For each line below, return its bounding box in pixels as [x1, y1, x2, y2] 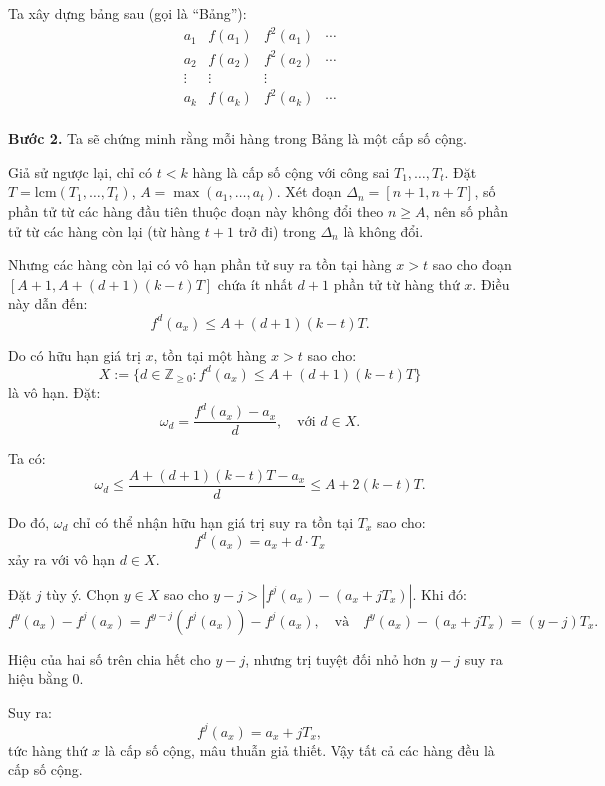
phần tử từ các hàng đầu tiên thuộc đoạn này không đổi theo [8, 201, 384, 222]
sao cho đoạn [432, 254, 512, 275]
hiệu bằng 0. [8, 668, 84, 689]
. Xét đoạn [276, 181, 342, 202]
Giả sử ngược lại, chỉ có [8, 161, 153, 182]
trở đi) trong [238, 220, 316, 241]
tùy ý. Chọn [46, 583, 119, 604]
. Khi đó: [412, 583, 467, 604]
